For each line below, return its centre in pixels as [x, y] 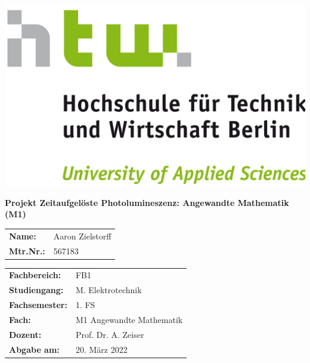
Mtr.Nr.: [27, 250]
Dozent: [25, 334]
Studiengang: [36, 290]
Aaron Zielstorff [82, 236]
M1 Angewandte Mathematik [129, 319]
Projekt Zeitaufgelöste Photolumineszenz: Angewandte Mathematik [147, 202]
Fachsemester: [38, 305]
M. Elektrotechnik [108, 290]
